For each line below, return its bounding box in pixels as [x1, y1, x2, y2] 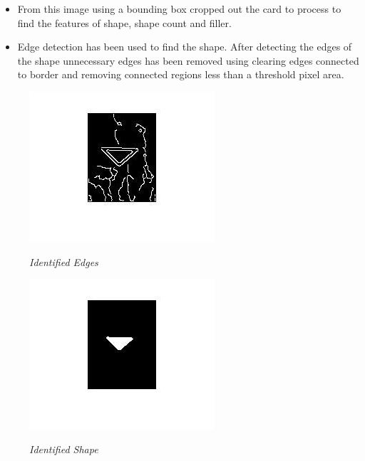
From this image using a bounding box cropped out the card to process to [17, 1, 341, 16]
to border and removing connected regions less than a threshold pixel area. [17, 67, 344, 82]
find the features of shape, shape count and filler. [17, 15, 232, 30]
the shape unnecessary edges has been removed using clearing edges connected [17, 53, 359, 68]
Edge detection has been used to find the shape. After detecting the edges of [17, 39, 352, 54]
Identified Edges [29, 254, 98, 269]
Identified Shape [29, 441, 98, 456]
